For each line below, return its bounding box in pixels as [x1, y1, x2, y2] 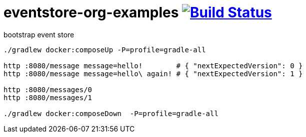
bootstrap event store [3, 30, 74, 39]
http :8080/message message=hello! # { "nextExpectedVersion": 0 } [3, 61, 303, 70]
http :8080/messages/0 [3, 85, 92, 94]
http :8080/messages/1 [3, 93, 92, 102]
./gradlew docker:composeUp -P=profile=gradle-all [3, 45, 206, 54]
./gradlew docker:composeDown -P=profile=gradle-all [3, 109, 218, 118]
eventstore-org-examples [3, 4, 179, 21]
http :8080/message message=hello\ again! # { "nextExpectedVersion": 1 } [3, 69, 303, 78]
